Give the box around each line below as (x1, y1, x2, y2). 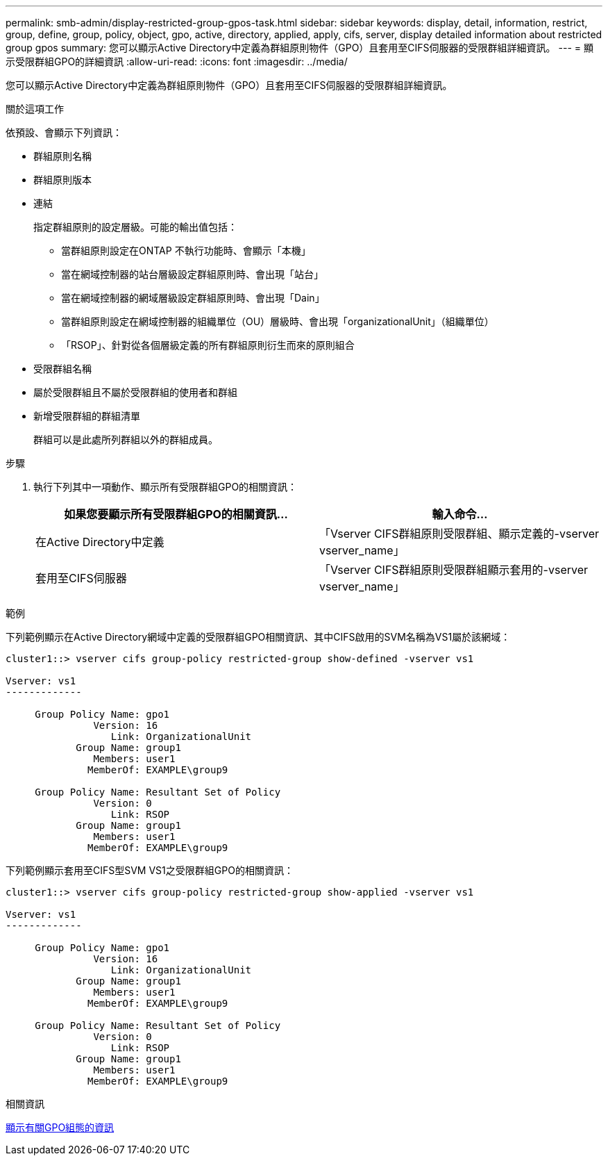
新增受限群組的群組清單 (33, 410, 140, 422)
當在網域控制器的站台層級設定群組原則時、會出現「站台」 (61, 268, 323, 280)
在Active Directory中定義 (35, 535, 164, 549)
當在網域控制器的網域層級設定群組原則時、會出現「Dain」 (61, 292, 325, 304)
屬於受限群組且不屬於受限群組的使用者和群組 (33, 386, 237, 398)
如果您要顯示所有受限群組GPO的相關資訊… (64, 507, 288, 521)
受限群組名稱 (33, 363, 92, 374)
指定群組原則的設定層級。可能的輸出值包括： (33, 221, 237, 233)
